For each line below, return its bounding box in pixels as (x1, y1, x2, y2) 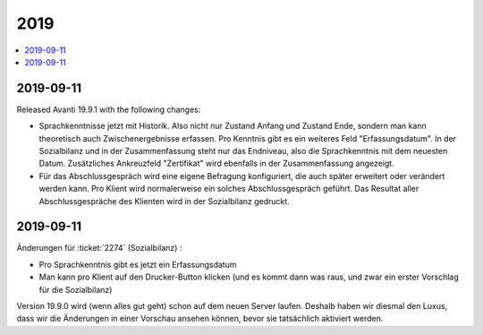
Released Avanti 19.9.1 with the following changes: (16, 104, 201, 115)
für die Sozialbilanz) (38, 284, 113, 295)
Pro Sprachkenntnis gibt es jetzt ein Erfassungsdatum (38, 259, 237, 270)
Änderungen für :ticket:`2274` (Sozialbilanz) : (16, 243, 182, 253)
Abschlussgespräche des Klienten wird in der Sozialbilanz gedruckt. (38, 195, 290, 206)
